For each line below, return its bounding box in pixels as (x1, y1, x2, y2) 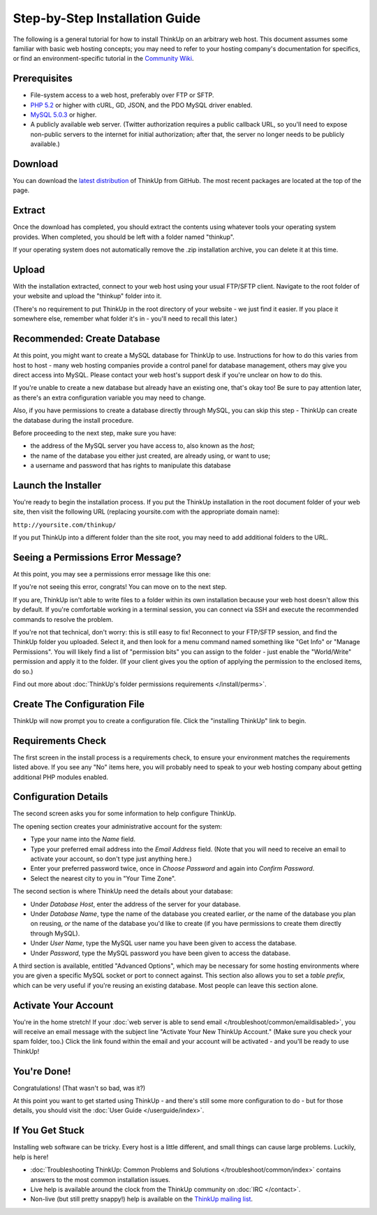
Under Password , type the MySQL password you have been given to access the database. (30, 949, 291, 957)
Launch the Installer (13, 479, 102, 491)
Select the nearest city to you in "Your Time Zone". (30, 874, 176, 882)
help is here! (13, 1153, 49, 1161)
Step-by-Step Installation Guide (13, 10, 201, 26)
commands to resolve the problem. (13, 615, 114, 623)
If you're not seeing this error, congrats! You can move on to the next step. (13, 583, 227, 591)
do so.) (13, 667, 34, 676)
